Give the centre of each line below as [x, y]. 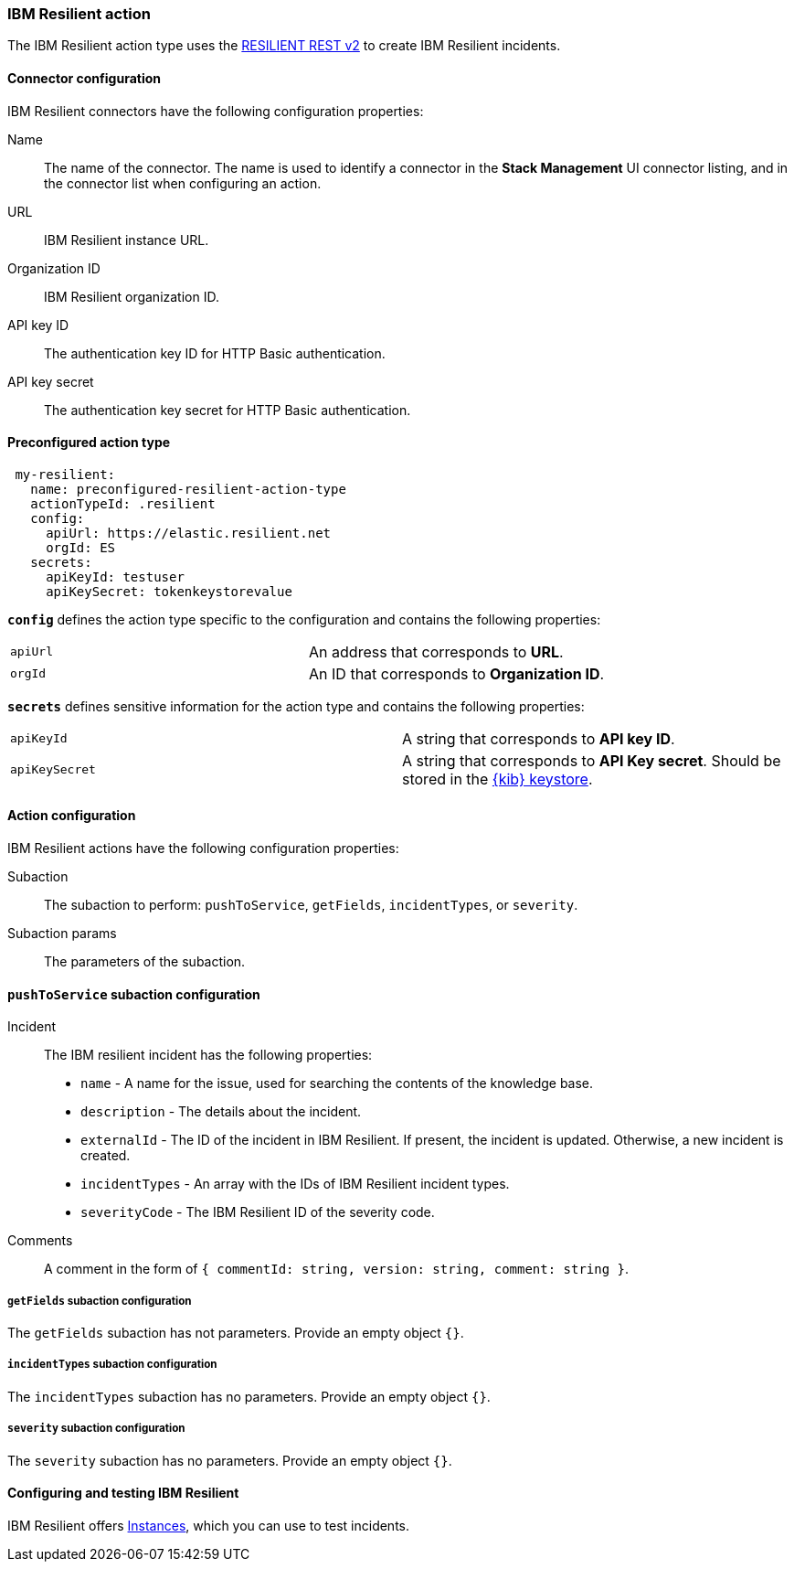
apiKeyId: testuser [115, 576]
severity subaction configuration [96, 1429]
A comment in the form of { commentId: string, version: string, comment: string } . [337, 1269]
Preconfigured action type [89, 443]
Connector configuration [84, 78]
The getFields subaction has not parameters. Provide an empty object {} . [236, 1333]
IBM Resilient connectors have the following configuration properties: [216, 111]
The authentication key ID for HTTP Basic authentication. [215, 353]
